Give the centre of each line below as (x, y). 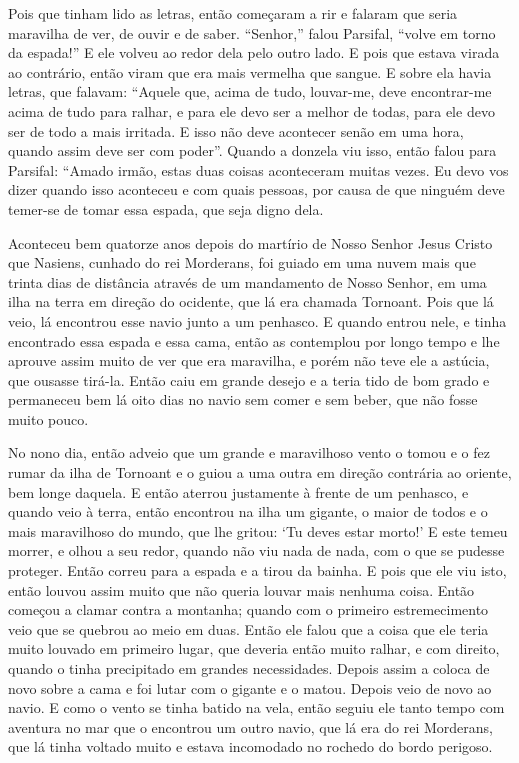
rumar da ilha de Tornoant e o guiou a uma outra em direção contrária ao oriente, (260, 472)
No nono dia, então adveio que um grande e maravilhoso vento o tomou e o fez (249, 452)
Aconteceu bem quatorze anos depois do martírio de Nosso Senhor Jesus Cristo (250, 242)
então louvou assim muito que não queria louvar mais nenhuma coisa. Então (241, 589)
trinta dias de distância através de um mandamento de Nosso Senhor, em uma (247, 281)
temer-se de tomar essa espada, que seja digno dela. (166, 208)
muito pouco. (48, 418)
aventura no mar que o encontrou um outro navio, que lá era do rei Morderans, (250, 726)
